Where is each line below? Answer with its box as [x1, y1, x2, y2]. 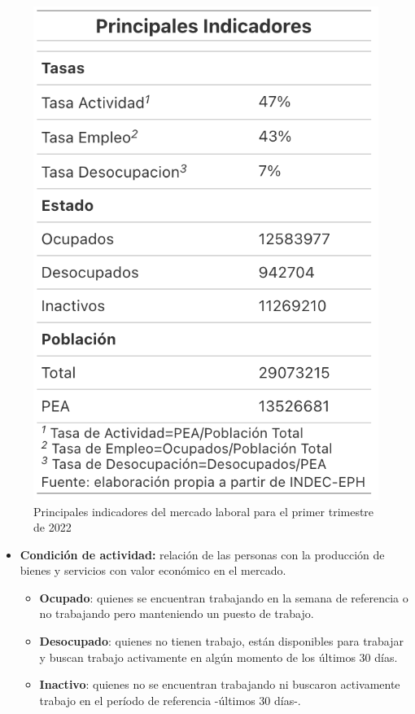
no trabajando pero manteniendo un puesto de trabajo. [39, 605, 314, 622]
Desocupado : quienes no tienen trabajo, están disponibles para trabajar [39, 633, 404, 650]
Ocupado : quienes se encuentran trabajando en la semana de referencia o [39, 589, 408, 606]
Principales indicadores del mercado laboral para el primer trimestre [33, 502, 374, 519]
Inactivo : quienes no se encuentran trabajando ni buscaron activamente [39, 676, 400, 693]
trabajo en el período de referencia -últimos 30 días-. [39, 691, 301, 708]
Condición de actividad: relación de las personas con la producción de [20, 545, 385, 563]
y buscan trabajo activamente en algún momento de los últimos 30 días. [39, 648, 398, 665]
